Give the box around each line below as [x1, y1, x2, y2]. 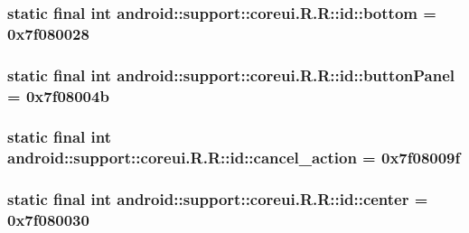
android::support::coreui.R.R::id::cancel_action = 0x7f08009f [7, 146, 461, 169]
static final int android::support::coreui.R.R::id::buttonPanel [7, 63, 455, 86]
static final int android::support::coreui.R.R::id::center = [7, 188, 428, 210]
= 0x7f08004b [7, 84, 109, 107]
